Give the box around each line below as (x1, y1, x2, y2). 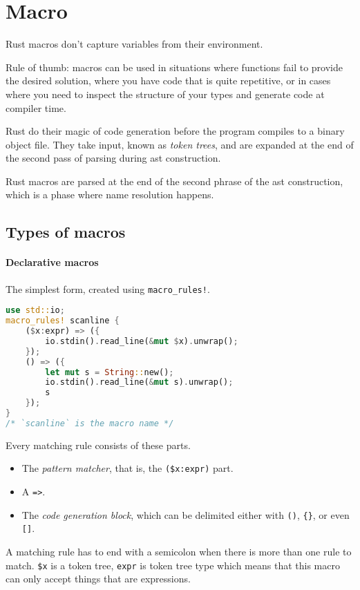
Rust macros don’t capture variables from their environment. (6, 37, 263, 51)
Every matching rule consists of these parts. (6, 437, 191, 452)
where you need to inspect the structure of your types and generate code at (6, 86, 325, 101)
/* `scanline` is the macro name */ (6, 418, 174, 428)
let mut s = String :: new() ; (45, 367, 174, 377)
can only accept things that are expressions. (6, 571, 191, 586)
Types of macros (6, 221, 126, 242)
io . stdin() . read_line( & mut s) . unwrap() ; (45, 377, 234, 388)
